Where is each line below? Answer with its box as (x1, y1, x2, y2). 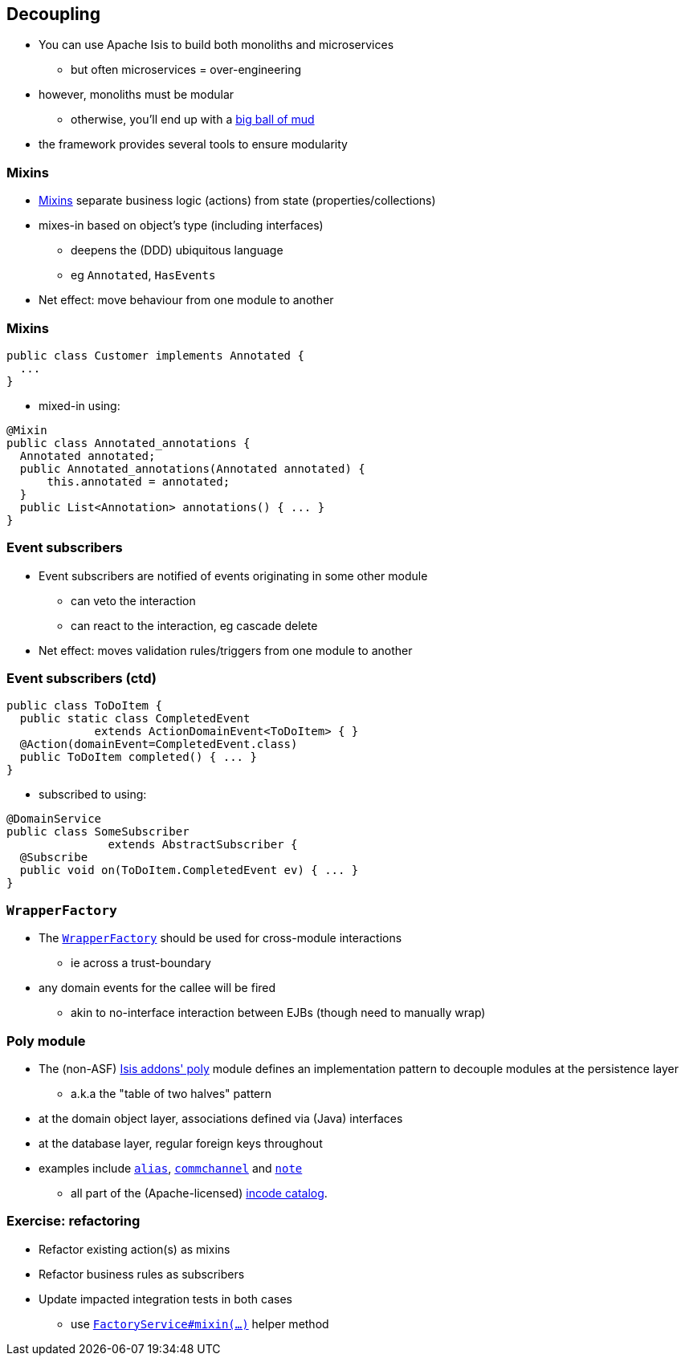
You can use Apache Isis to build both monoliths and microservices (39, 38, 394, 52)
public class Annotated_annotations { (6, 436, 251, 449)
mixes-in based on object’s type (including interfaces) (39, 218, 324, 233)
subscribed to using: (39, 787, 147, 802)
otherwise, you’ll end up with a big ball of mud (71, 112, 315, 127)
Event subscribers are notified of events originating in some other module (39, 568, 428, 583)
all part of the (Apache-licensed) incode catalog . (71, 1185, 328, 1200)
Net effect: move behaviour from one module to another (39, 293, 334, 307)
